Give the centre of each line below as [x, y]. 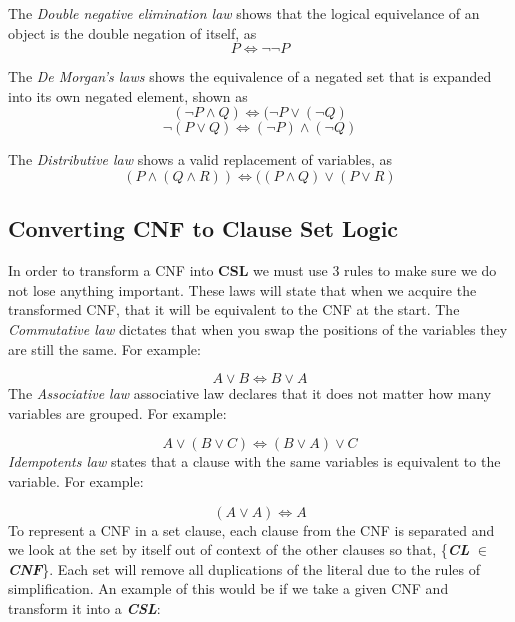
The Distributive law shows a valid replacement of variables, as [200, 159]
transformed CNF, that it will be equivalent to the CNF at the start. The [234, 309]
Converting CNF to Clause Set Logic [203, 228]
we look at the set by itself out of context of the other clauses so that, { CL [239, 549]
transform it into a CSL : [84, 607]
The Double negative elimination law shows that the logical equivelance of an [244, 13]
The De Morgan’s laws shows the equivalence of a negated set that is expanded [250, 76]
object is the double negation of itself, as [132, 32]
